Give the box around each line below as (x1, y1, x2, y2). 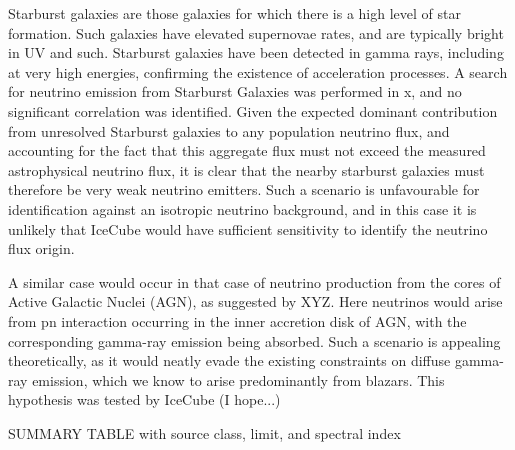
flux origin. (8, 238, 75, 259)
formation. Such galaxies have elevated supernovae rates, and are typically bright (8, 22, 504, 43)
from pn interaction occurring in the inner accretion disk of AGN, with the (8, 310, 467, 331)
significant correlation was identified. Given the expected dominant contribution (8, 100, 498, 121)
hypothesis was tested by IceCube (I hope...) (8, 389, 281, 410)
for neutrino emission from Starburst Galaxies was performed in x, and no (8, 81, 462, 102)
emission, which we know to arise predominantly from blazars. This (32, 369, 445, 390)
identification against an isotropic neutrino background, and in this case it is (8, 198, 477, 219)
